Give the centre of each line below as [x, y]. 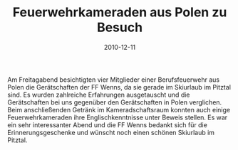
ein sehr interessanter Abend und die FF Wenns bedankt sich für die [108, 124]
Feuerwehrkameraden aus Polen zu [120, 12]
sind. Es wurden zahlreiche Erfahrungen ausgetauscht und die [99, 95]
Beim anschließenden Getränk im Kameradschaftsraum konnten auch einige [119, 109]
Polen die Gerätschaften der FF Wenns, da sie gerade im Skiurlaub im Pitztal [119, 87]
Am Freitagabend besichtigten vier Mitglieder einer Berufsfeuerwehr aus [113, 80]
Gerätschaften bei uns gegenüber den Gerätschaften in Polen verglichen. [115, 102]
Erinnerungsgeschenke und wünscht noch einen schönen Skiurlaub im [111, 132]
